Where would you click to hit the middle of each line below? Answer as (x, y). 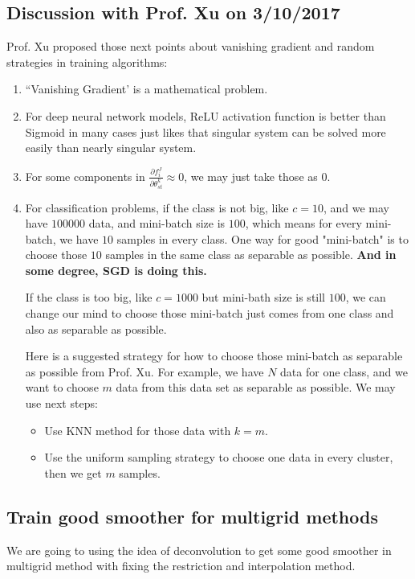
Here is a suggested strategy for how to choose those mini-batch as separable (214, 356)
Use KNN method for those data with (138, 430)
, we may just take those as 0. (257, 176)
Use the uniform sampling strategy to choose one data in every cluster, (219, 457)
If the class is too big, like (89, 297)
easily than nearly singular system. (111, 148)
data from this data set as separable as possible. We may (256, 387)
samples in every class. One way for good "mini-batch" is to (262, 238)
